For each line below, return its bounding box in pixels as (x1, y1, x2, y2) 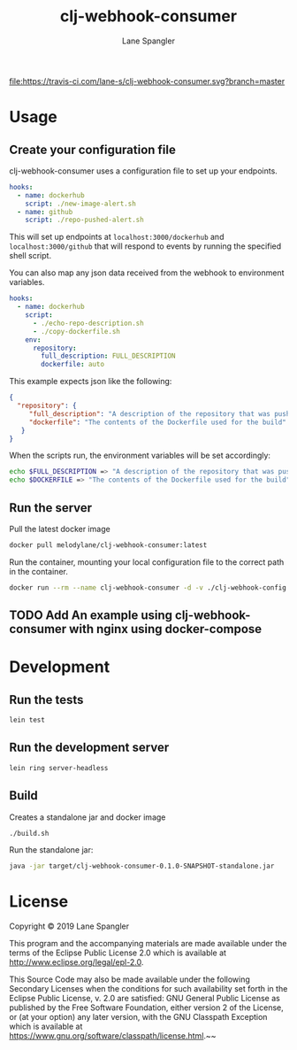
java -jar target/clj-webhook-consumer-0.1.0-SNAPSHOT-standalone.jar (9, 861, 275, 871)
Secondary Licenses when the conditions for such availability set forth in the (9, 984, 288, 994)
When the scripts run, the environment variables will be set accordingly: (9, 450, 271, 461)
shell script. (9, 251, 51, 261)
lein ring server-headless (9, 763, 109, 772)
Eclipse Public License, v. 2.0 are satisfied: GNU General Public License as (9, 993, 280, 1004)
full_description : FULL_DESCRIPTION (41, 351, 176, 360)
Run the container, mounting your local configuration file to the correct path (9, 556, 285, 567)
